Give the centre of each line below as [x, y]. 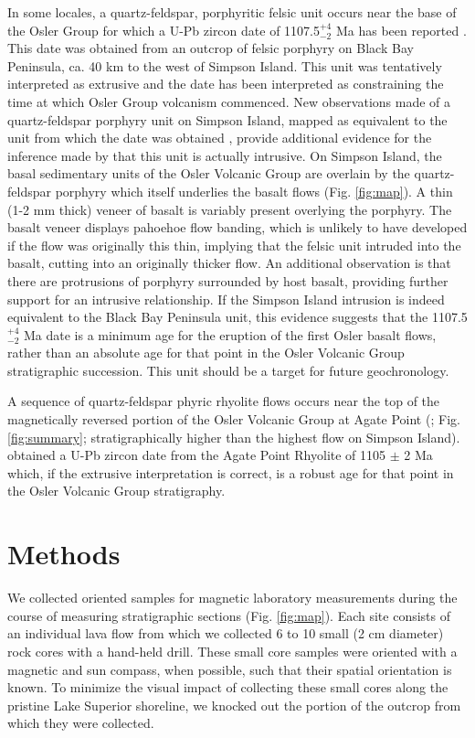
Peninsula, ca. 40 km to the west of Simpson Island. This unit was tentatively [225, 65]
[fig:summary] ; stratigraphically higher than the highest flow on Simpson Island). [234, 437]
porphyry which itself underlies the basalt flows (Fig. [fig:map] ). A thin [254, 191]
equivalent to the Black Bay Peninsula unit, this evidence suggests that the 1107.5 [237, 317]
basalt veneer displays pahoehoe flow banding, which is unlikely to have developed [237, 227]
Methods [64, 554]
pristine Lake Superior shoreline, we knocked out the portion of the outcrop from [234, 705]
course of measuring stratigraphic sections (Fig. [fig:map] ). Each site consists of [229, 615]
